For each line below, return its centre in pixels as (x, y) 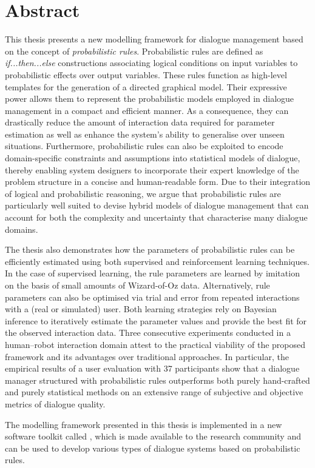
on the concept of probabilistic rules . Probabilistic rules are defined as (134, 51)
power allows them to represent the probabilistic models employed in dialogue (150, 99)
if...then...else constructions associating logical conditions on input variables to (151, 63)
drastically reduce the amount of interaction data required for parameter (140, 122)
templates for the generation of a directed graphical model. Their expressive (146, 86)
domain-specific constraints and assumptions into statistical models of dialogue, (153, 158)
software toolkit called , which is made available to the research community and (153, 436)
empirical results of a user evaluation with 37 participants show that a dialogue (152, 368)
